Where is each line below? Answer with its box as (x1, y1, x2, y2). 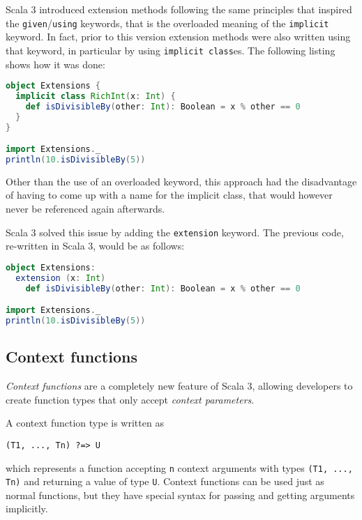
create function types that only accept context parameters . (6, 392, 255, 406)
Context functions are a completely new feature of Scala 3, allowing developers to (6, 378, 353, 393)
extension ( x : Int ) (15, 273, 106, 283)
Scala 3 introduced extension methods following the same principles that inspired (6, 2, 352, 16)
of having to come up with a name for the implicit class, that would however (6, 188, 333, 202)
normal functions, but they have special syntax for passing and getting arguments (6, 487, 355, 502)
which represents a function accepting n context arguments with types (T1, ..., (6, 460, 353, 475)
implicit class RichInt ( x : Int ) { (15, 91, 176, 101)
